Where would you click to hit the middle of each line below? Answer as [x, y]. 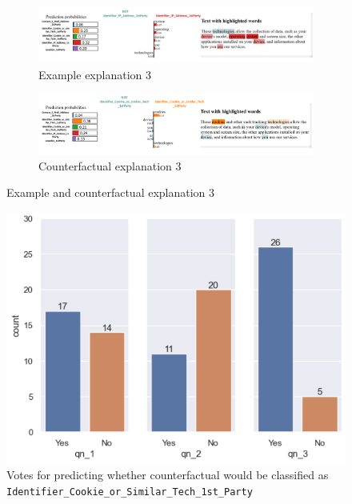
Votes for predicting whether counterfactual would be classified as [168, 475]
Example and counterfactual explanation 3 [111, 192]
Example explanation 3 [95, 74]
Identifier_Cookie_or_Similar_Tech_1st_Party [130, 492]
